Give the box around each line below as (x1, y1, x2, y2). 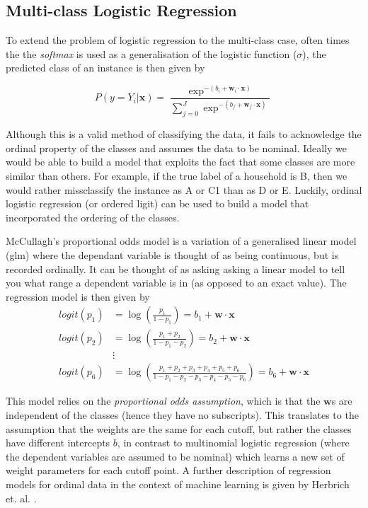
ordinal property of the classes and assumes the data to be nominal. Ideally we (6, 140, 347, 155)
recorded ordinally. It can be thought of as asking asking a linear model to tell (6, 261, 345, 276)
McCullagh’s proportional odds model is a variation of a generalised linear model (6, 233, 357, 248)
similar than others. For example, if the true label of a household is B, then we (6, 168, 347, 183)
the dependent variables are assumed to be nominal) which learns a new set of (6, 449, 345, 463)
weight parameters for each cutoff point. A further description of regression (6, 463, 331, 478)
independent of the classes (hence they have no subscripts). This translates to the (6, 408, 359, 422)
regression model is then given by (6, 289, 150, 304)
